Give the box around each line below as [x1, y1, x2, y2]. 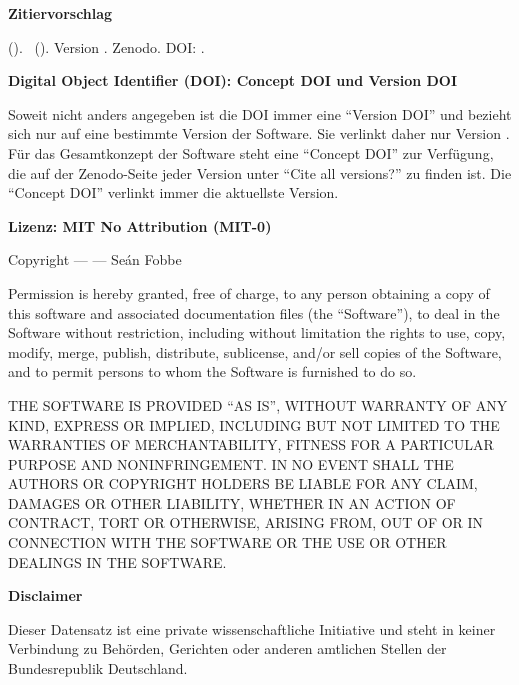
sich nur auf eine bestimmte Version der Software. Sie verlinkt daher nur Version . [8, 123, 510, 144]
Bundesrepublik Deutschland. [8, 658, 188, 679]
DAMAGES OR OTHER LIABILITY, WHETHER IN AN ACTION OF [8, 492, 456, 513]
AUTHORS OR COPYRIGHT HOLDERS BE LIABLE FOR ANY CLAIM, [8, 473, 478, 494]
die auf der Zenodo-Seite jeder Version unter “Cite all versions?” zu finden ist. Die [8, 162, 512, 183]
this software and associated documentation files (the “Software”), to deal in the [8, 302, 500, 323]
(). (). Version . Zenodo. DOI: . [8, 36, 205, 57]
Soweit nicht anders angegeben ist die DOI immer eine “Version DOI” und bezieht [8, 103, 512, 124]
